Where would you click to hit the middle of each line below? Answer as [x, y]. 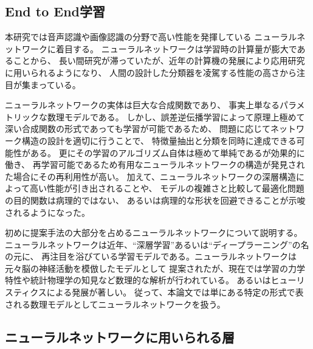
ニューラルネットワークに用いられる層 [120, 337]
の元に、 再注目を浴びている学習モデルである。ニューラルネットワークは [151, 256]
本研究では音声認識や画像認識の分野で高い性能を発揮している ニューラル [151, 37]
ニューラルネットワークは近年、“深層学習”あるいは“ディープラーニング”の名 [157, 244]
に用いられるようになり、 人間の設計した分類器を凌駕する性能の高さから [151, 72]
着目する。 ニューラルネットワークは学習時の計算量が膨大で [176, 48]
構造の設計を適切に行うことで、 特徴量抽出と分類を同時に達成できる [159, 140]
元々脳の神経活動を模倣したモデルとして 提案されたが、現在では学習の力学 [155, 268]
